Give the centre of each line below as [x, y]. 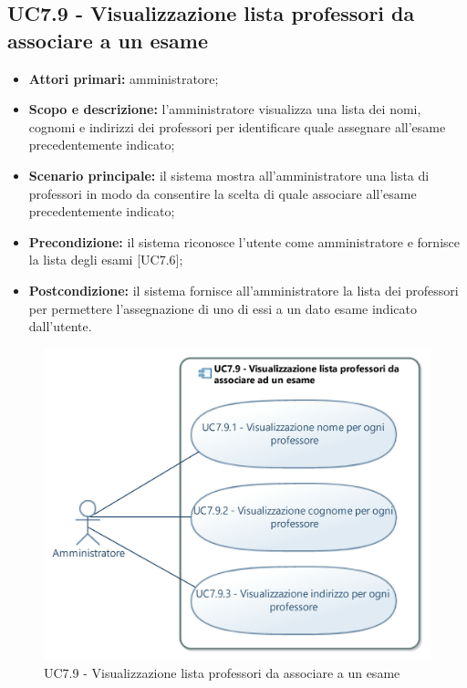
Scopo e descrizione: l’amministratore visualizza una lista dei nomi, [225, 109]
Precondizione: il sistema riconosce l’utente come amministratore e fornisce [244, 241]
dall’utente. [60, 326]
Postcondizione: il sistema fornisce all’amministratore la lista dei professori [244, 290]
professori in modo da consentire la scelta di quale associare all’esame [223, 193]
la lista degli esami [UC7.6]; [106, 260]
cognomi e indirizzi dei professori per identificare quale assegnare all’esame [237, 126]
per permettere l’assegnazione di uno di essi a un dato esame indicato [223, 308]
